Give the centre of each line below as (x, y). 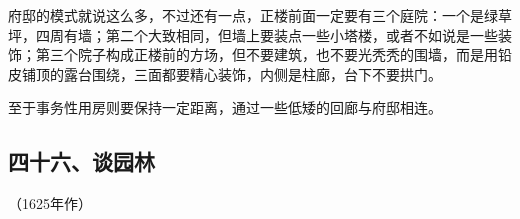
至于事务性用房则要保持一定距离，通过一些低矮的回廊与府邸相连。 (225, 107)
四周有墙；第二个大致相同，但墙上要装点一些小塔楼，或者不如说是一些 (266, 34)
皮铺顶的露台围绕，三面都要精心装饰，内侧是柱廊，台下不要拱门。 (225, 73)
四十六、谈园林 (81, 161)
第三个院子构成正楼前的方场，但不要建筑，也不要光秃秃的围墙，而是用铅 (273, 54)
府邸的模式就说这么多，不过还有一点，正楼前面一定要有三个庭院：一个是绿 (253, 15)
